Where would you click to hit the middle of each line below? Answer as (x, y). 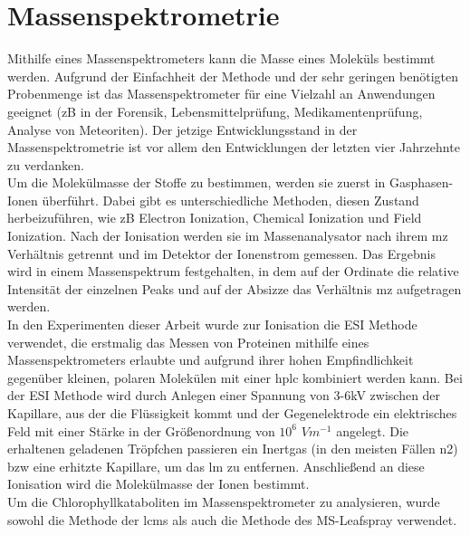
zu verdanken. (46, 164)
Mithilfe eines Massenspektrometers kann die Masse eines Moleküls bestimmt (221, 58)
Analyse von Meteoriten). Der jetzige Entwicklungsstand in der (182, 129)
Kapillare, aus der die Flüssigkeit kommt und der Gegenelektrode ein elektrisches (232, 413)
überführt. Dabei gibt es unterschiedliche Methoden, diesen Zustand (230, 200)
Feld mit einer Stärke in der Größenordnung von (141, 430)
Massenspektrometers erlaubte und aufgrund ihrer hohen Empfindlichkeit (211, 360)
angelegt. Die (373, 430)
